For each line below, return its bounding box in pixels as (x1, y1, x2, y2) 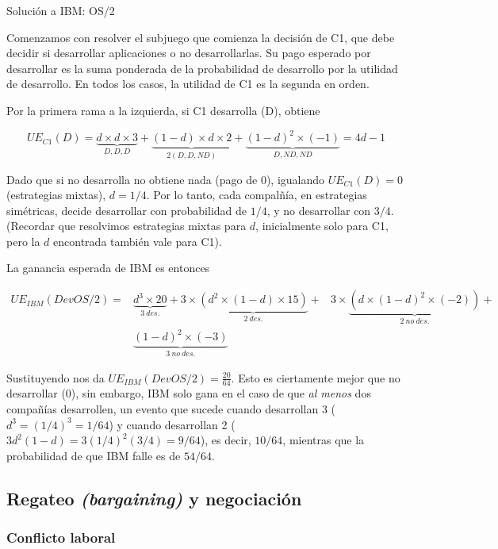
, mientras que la (282, 432, 365, 448)
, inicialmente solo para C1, (255, 217, 389, 234)
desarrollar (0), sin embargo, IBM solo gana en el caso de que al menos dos (6, 385, 371, 401)
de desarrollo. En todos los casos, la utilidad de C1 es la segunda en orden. (6, 75, 370, 92)
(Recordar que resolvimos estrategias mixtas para (6, 217, 247, 234)
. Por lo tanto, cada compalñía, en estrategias (146, 186, 367, 203)
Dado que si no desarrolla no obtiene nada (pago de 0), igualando (6, 171, 325, 187)
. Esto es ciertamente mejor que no (231, 369, 400, 386)
